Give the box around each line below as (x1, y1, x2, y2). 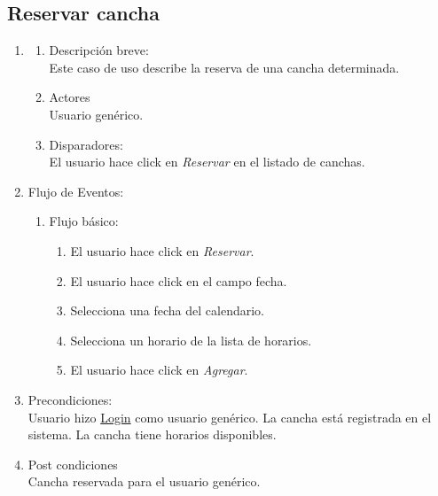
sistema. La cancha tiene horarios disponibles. (27, 425, 277, 444)
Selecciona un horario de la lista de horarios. (70, 330, 312, 349)
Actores (49, 88, 90, 106)
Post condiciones (27, 454, 118, 473)
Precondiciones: (27, 390, 113, 408)
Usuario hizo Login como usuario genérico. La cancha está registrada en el (27, 407, 432, 426)
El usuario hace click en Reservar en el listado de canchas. (49, 152, 365, 171)
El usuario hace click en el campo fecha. (70, 271, 287, 290)
